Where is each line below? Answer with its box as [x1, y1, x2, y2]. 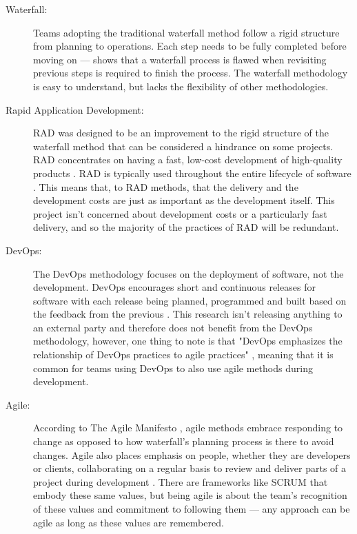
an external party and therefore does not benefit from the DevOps [33, 320, 313, 334]
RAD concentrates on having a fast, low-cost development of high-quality [33, 152, 343, 167]
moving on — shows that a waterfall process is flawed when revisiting [33, 52, 327, 66]
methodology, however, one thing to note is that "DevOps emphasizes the [33, 333, 343, 348]
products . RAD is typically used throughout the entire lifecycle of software [33, 165, 351, 180]
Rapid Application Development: [6, 102, 144, 116]
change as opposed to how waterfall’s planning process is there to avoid [33, 434, 334, 449]
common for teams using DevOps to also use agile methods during [33, 360, 313, 375]
